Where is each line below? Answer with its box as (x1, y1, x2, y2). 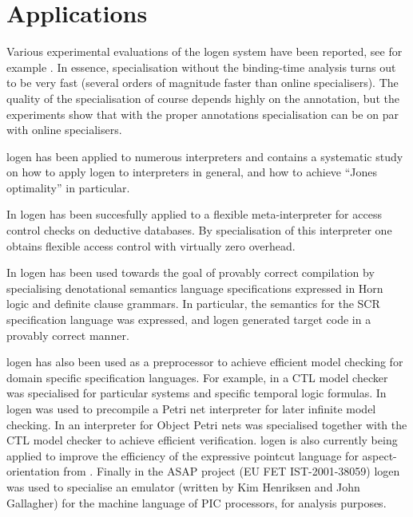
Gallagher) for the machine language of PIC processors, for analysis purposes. (6, 494, 387, 511)
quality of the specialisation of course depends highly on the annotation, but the (6, 89, 399, 106)
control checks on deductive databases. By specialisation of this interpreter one (6, 222, 392, 239)
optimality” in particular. (6, 179, 130, 195)
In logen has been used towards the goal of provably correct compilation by (6, 264, 375, 281)
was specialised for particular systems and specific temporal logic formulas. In (6, 385, 387, 401)
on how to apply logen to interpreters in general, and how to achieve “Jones (6, 164, 378, 180)
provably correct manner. (6, 326, 129, 343)
